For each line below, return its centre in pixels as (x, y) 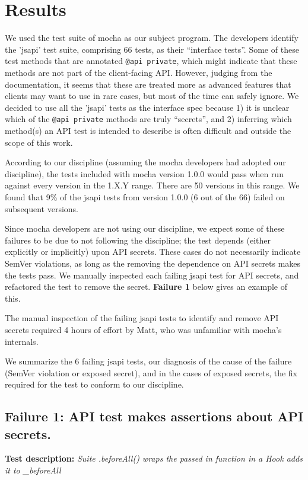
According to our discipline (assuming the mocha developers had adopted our (145, 162)
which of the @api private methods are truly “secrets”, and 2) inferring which (148, 119)
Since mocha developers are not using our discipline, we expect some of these (145, 228)
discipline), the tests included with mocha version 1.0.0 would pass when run (144, 173)
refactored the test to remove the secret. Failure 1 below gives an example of (146, 287)
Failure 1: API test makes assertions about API (154, 416)
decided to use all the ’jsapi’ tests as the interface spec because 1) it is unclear (147, 107)
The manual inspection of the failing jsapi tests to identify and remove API (142, 318)
